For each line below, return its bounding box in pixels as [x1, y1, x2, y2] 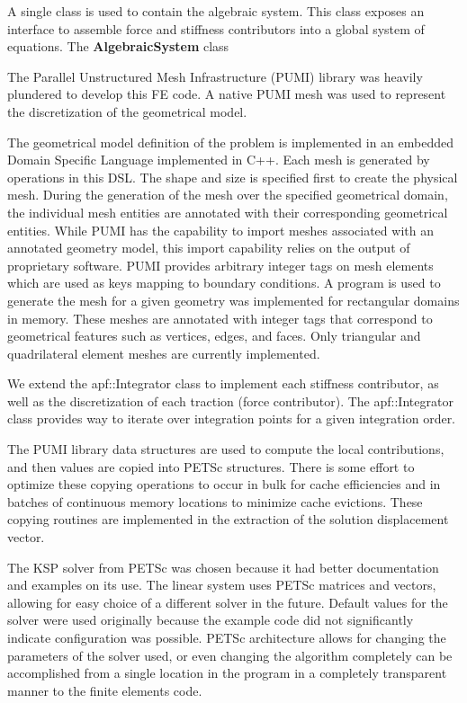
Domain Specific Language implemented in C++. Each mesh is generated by [7, 150, 430, 169]
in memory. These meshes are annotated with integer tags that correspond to [7, 308, 433, 327]
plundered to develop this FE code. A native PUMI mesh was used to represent [7, 85, 446, 103]
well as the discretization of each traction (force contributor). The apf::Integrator [7, 391, 454, 410]
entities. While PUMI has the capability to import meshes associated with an [7, 220, 434, 239]
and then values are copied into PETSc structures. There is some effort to [7, 457, 415, 476]
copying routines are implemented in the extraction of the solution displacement [7, 510, 449, 529]
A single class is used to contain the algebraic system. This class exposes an [7, 2, 425, 20]
